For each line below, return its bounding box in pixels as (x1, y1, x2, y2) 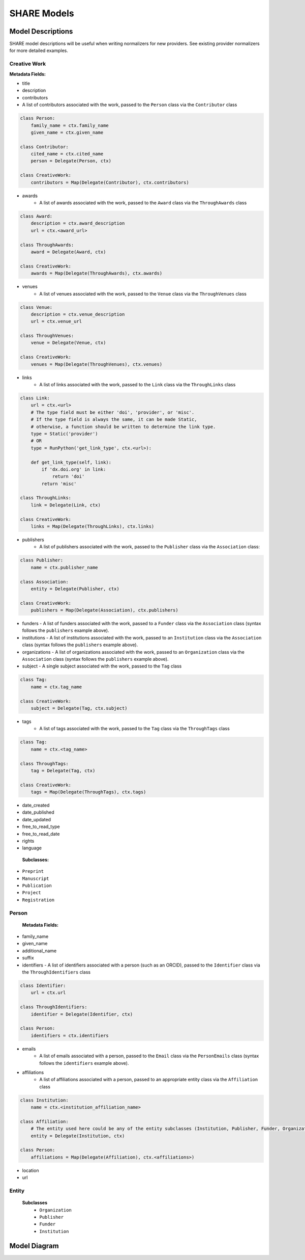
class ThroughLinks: (20, 495, 71, 501)
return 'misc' (41, 480, 77, 487)
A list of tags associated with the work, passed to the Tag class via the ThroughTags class (39, 726, 230, 732)
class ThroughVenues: (20, 333, 74, 339)
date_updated (22, 816, 51, 822)
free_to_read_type (22, 823, 60, 830)
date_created (22, 802, 50, 809)
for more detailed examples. (9, 47, 69, 53)
